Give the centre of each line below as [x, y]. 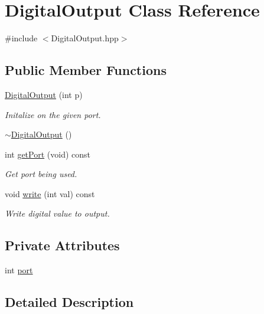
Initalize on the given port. [53, 114]
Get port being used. [41, 174]
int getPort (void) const [48, 154]
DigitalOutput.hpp [85, 38]
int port [19, 270]
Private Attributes [62, 245]
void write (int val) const [50, 193]
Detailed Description [69, 302]
